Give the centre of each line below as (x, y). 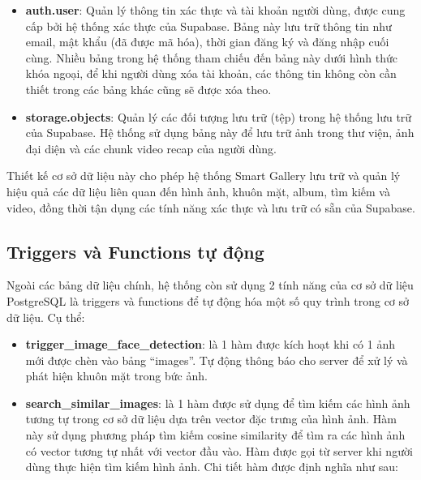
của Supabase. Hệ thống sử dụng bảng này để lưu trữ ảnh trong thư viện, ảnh (220, 133)
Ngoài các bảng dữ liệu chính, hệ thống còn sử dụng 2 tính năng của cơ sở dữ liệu (210, 285)
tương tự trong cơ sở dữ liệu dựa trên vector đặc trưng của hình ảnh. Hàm (211, 419)
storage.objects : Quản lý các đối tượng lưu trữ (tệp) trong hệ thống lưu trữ (219, 116)
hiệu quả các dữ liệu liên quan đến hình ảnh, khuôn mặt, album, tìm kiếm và (198, 191)
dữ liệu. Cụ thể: (46, 317)
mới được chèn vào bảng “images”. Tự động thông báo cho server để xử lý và (217, 360)
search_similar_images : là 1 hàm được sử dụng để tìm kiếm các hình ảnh (218, 403)
